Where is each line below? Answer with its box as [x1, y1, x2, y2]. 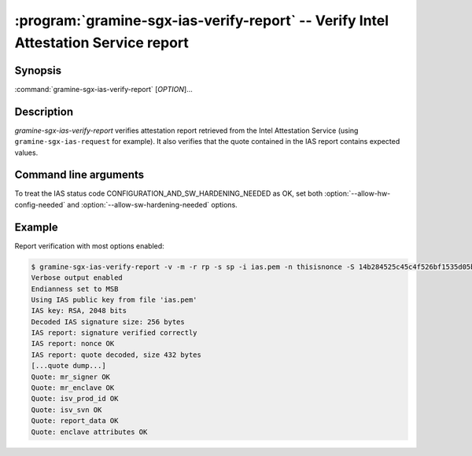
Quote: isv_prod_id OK [31, 394, 119, 403]
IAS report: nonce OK [31, 339, 115, 348]
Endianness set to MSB [31, 284, 119, 293]
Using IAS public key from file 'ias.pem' [31, 295, 197, 304]
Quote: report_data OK [31, 417, 119, 425]
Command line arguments [14, 168, 145, 182]
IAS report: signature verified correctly [31, 329, 197, 337]
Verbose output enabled [31, 274, 124, 282]
